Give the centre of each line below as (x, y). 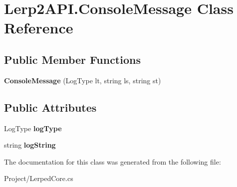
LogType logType (33, 128)
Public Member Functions (72, 59)
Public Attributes (50, 107)
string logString (30, 145)
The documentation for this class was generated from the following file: (113, 161)
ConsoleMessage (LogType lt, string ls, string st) (83, 80)
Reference (39, 28)
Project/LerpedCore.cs (39, 178)
